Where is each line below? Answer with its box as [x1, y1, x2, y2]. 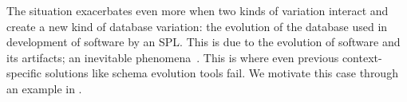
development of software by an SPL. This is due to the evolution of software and [6, 33, 401, 50]
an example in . [6, 80, 82, 96]
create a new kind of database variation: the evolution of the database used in [6, 18, 388, 34]
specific [6, 65, 42, 81]
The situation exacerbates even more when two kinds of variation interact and [6, 2, 389, 18]
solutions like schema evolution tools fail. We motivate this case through [45, 65, 398, 81]
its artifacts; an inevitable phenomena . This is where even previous [6, 49, 339, 65]
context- [342, 49, 382, 65]
